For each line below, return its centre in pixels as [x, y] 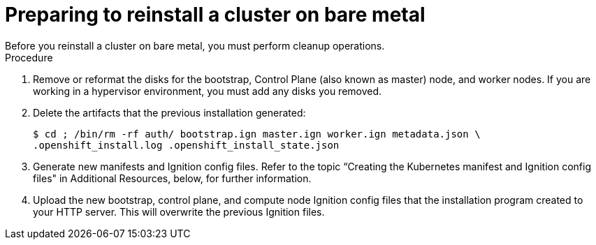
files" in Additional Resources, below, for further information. [172, 178]
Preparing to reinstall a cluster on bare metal [215, 15]
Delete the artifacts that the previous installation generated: [169, 112]
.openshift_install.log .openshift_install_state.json [186, 145]
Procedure [29, 57]
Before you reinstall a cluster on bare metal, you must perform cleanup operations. [195, 45]
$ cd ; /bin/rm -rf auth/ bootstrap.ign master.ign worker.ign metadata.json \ [257, 134]
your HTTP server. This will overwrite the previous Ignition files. [179, 211]
